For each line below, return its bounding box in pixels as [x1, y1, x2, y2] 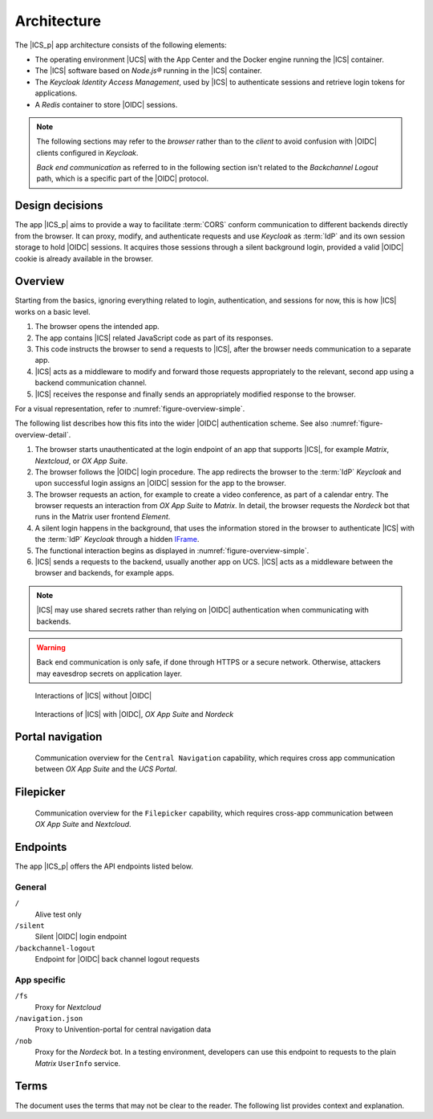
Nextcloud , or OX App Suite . [34, 456, 128, 466]
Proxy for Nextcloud [34, 1002, 102, 1011]
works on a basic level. [14, 307, 91, 316]
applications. [34, 88, 78, 98]
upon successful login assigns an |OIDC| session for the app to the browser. [34, 478, 286, 488]
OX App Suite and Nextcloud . [34, 820, 132, 829]
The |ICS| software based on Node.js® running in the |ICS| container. [34, 66, 262, 75]
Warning [36, 642, 66, 652]
